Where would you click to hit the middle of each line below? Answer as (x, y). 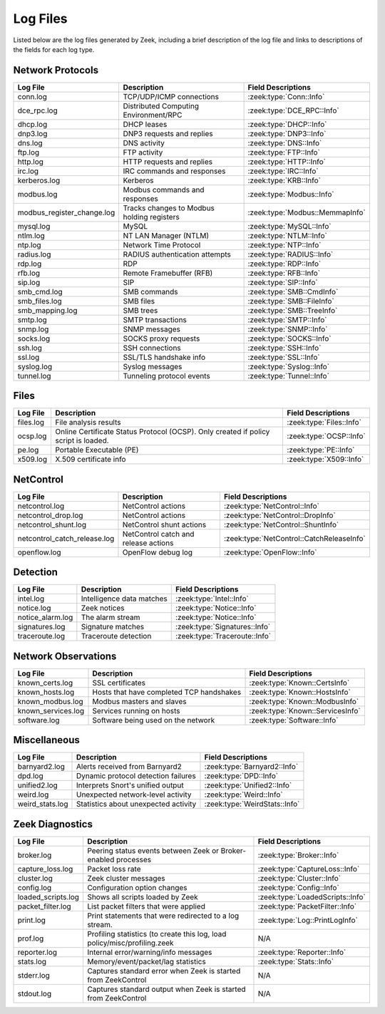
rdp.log (30, 264)
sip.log (29, 282)
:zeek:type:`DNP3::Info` (287, 133)
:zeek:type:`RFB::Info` (284, 273)
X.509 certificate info (90, 460)
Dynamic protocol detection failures (136, 776)
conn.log (32, 96)
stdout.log (35, 993)
